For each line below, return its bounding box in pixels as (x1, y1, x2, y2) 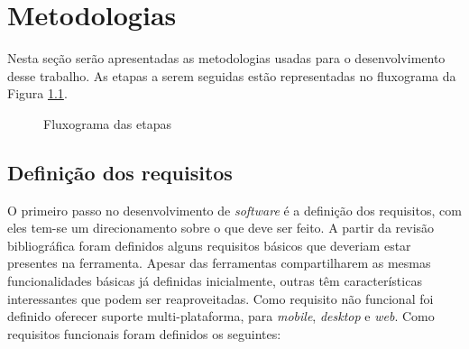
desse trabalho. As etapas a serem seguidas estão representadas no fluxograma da (7, 66, 456, 85)
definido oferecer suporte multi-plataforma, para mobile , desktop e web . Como (7, 307, 435, 326)
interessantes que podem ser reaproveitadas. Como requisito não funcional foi (7, 289, 434, 308)
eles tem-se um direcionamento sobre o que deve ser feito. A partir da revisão (7, 218, 435, 237)
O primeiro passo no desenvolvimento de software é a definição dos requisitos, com (7, 200, 462, 219)
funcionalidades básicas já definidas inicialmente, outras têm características (7, 271, 422, 290)
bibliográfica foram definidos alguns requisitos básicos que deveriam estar (7, 235, 411, 254)
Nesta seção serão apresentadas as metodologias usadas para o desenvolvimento (7, 49, 446, 68)
